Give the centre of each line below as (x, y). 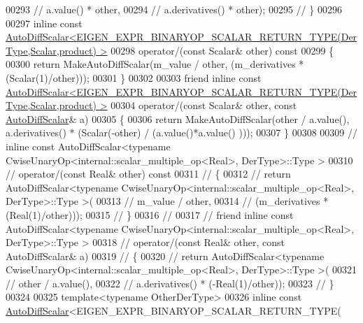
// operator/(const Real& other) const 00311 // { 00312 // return (148, 174)
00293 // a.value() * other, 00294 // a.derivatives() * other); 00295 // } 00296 (174, 9)
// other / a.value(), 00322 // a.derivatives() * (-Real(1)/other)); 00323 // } (170, 283)
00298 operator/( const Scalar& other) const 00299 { (222, 50)
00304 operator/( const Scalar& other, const (204, 105)
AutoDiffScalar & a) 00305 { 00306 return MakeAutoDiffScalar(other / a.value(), (178, 119)
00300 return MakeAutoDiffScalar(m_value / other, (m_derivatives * (155, 64)
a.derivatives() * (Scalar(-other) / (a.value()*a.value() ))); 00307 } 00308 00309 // (182, 132)
